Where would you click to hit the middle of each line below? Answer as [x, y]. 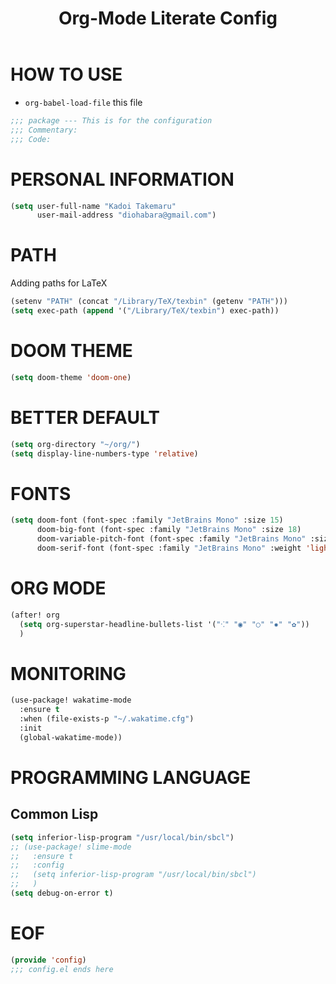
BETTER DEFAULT [85, 417]
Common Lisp [54, 814]
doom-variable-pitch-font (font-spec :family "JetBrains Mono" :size [184, 539]
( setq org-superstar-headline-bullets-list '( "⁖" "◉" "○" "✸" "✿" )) [164, 624]
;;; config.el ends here [62, 969]
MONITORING [68, 673]
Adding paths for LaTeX [59, 283]
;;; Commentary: [44, 130]
